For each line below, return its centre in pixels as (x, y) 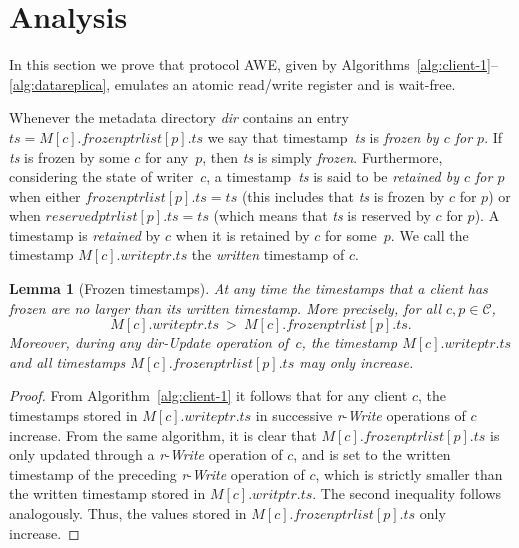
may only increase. (356, 361)
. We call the (429, 234)
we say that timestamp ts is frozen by (323, 136)
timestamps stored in (73, 415)
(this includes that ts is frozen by (343, 195)
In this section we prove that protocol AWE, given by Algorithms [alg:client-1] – (254, 64)
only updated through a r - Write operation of (146, 454)
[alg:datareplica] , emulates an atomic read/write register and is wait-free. (232, 83)
